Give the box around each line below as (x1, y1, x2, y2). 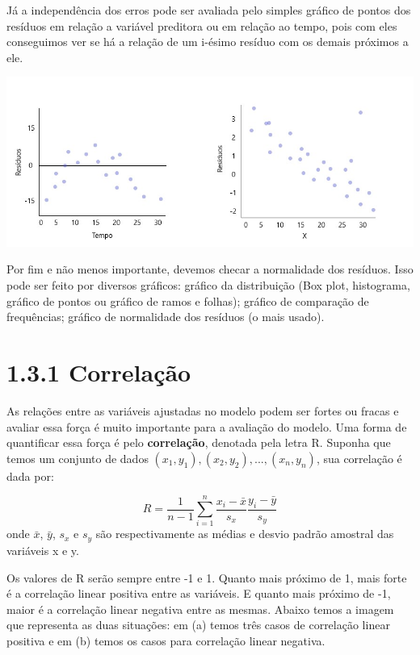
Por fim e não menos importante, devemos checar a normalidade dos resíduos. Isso (6, 261, 414, 277)
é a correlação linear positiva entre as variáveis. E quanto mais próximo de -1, (6, 585, 391, 602)
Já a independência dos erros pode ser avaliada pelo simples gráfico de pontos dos (6, 2, 411, 18)
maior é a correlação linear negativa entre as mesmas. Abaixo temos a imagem (6, 600, 394, 617)
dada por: (6, 467, 54, 484)
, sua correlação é (316, 449, 402, 466)
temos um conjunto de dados (6, 449, 149, 466)
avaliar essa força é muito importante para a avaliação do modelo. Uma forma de (6, 418, 407, 435)
